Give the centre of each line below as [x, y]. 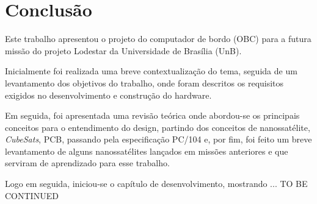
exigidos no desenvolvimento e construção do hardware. [108, 95]
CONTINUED [32, 195]
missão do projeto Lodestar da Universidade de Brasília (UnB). [123, 50]
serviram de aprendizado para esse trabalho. [87, 163]
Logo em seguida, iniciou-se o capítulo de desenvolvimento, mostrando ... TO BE [156, 184]
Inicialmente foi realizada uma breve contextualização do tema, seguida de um [151, 71]
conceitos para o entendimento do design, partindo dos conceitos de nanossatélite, [158, 127]
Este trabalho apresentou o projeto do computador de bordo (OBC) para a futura [158, 39]
